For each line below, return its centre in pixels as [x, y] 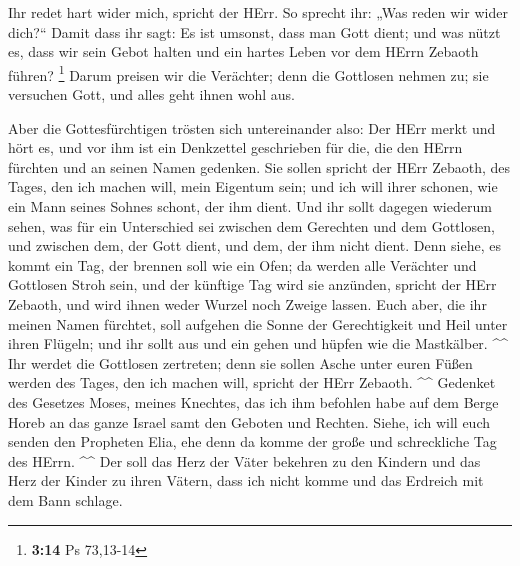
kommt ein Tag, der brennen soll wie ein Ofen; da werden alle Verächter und [242, 264]
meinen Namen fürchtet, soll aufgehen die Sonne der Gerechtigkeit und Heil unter [258, 323]
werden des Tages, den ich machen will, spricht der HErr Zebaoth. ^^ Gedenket [252, 382]
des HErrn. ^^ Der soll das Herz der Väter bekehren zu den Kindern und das [244, 460]
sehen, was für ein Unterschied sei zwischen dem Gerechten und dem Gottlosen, [251, 225]
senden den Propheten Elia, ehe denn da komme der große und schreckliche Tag [252, 441]
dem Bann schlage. [65, 499]
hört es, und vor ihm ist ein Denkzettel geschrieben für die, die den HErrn [235, 147]
